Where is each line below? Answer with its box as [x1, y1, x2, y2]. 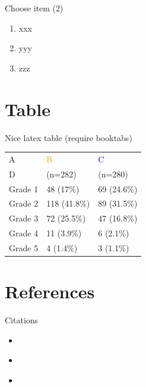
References [5, 279, 95, 304]
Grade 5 [9, 241, 39, 254]
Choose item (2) [5, 2, 64, 14]
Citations [5, 314, 39, 326]
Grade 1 [9, 182, 39, 195]
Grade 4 [9, 227, 39, 239]
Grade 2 [9, 197, 39, 210]
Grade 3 [9, 212, 39, 224]
